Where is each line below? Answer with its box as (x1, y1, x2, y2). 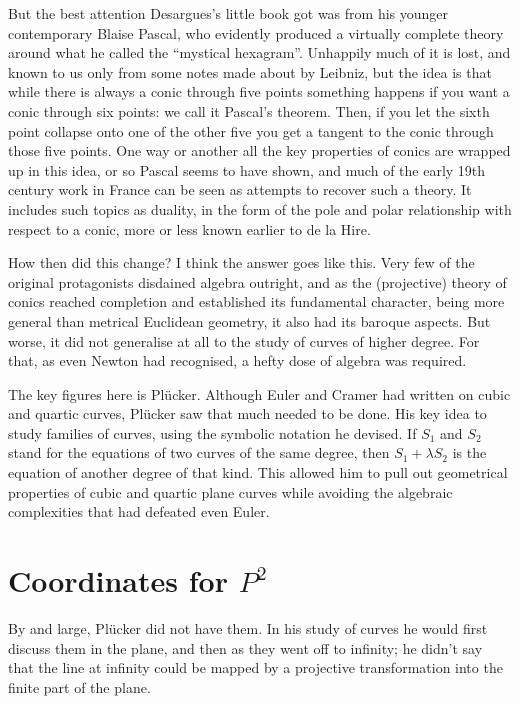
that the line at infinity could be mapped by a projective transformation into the (8, 657, 503, 678)
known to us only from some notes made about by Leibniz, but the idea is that (8, 61, 492, 82)
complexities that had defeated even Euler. (8, 501, 270, 522)
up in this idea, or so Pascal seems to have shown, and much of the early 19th (8, 159, 486, 180)
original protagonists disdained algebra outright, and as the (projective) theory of (8, 271, 507, 292)
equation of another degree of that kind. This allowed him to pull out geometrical (8, 462, 508, 483)
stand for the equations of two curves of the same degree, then (8, 442, 390, 463)
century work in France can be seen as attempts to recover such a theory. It (8, 179, 472, 200)
